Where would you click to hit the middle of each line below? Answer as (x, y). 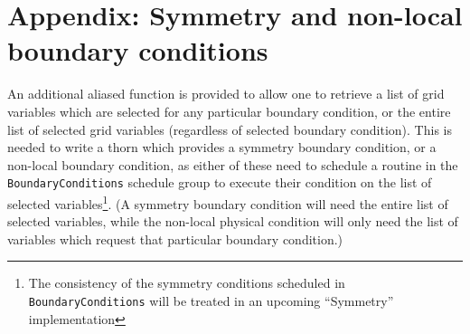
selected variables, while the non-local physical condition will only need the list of (233, 221)
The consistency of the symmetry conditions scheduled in (187, 283)
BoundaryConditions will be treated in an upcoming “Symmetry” (211, 300)
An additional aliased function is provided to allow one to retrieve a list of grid (226, 94)
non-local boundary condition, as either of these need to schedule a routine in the (233, 164)
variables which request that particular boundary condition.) (175, 239)
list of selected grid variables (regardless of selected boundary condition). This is (230, 129)
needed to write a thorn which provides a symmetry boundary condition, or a (222, 147)
